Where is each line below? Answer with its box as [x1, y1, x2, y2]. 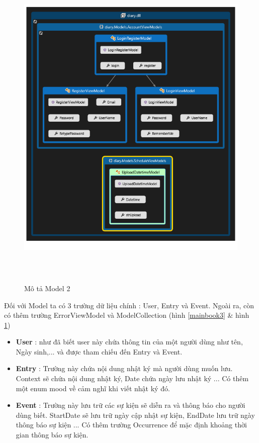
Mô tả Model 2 [24, 283, 70, 293]
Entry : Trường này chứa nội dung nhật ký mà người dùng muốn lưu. [16, 363, 233, 374]
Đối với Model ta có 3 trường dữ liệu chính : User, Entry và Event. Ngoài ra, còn [4, 300, 254, 310]
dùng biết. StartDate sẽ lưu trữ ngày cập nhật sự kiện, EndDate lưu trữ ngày [16, 409, 255, 420]
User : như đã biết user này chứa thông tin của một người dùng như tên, [16, 336, 243, 347]
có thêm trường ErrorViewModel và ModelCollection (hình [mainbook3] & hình [4, 310, 249, 320]
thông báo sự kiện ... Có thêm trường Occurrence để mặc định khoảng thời [16, 419, 247, 430]
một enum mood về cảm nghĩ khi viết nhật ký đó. [16, 383, 170, 393]
